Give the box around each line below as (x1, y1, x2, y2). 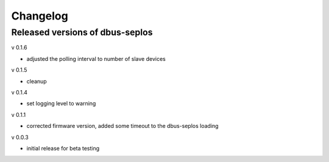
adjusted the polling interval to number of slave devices (26, 55, 166, 62)
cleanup (26, 77, 47, 85)
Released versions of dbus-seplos (11, 27, 153, 38)
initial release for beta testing (26, 144, 100, 152)
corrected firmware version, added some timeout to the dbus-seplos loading (26, 122, 219, 130)
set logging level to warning (26, 100, 96, 107)
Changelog (11, 9, 68, 23)
